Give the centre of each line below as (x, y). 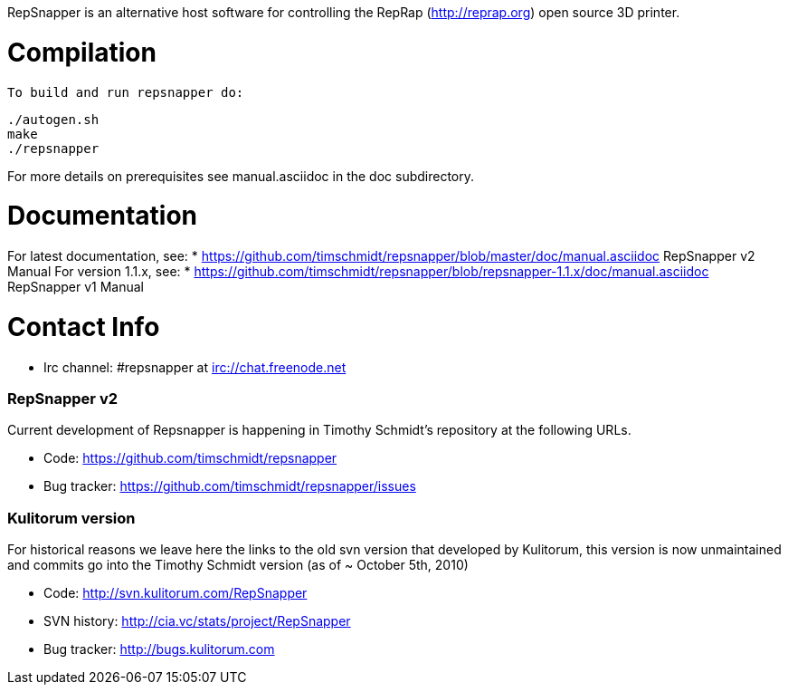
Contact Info (84, 327)
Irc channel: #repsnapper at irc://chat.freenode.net (195, 367)
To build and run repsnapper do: (126, 92)
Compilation (82, 52)
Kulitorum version (71, 518)
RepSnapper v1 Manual (76, 287)
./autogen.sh (53, 119)
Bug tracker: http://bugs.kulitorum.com (159, 649)
